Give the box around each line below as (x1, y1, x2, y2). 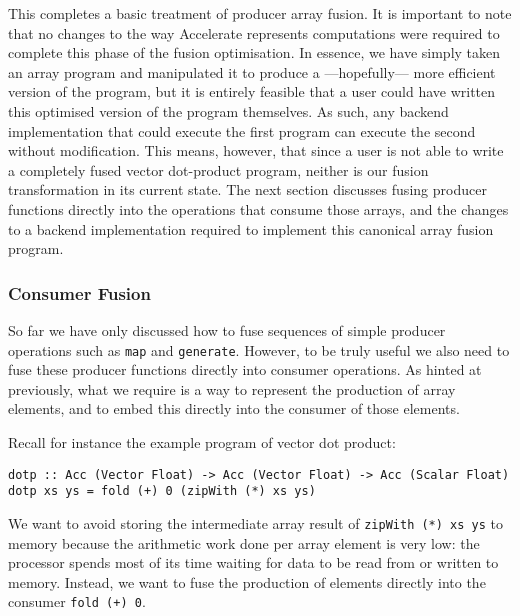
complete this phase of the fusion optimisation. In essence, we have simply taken (8, 42, 501, 63)
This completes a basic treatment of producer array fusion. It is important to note (8, 3, 512, 23)
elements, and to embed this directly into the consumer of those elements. (8, 398, 460, 419)
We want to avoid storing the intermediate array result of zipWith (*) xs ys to (8, 512, 503, 533)
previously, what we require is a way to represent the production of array (8, 378, 456, 399)
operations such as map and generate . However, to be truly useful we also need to (8, 339, 510, 360)
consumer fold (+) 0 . (8, 591, 146, 612)
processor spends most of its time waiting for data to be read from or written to (8, 552, 499, 573)
